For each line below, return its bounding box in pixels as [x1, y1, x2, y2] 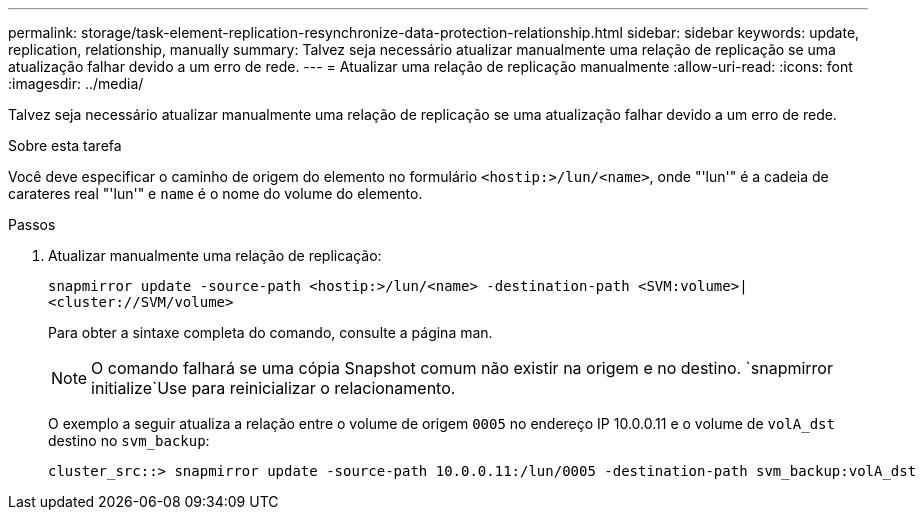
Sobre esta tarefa [8, 137, 122, 154]
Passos [8, 216, 56, 233]
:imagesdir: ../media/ [8, 75, 144, 92]
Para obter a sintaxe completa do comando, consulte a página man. [48, 324, 493, 341]
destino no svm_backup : [48, 432, 210, 449]
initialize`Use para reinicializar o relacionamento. [91, 378, 456, 398]
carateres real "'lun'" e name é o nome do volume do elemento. [8, 185, 423, 202]
